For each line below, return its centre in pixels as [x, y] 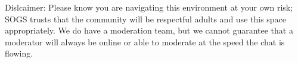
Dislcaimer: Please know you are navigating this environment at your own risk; [149, 7]
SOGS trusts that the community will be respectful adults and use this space [146, 19]
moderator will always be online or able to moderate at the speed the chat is [145, 42]
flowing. [19, 53]
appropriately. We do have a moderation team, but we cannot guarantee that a [149, 30]
